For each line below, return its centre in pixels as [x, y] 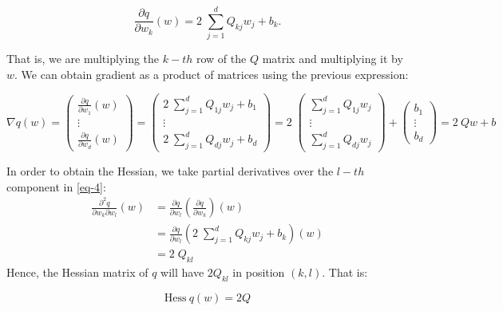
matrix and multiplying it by [333, 59]
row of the [221, 59]
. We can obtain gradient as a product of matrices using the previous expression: [212, 74]
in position [259, 272]
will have [182, 272]
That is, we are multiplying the [83, 59]
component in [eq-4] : [56, 186]
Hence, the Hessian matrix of [77, 272]
